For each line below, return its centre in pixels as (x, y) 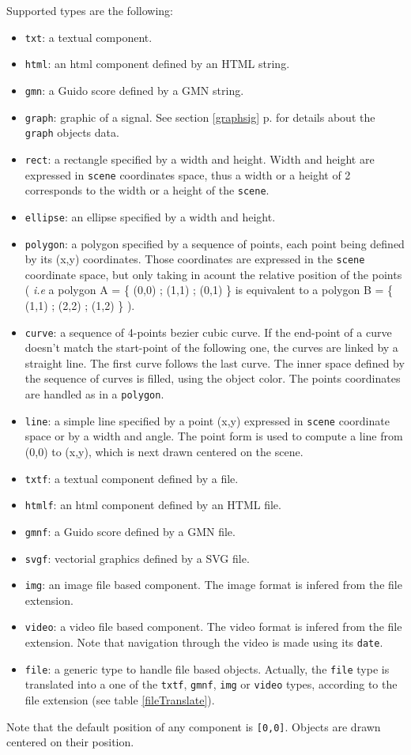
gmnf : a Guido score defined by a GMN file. (130, 531)
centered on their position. (70, 742)
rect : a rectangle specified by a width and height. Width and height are (200, 159)
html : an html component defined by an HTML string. (157, 64)
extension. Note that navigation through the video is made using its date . (204, 642)
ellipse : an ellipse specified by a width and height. (150, 216)
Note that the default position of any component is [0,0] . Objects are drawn (194, 726)
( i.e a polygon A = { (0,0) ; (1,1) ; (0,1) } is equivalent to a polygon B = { (209, 290)
